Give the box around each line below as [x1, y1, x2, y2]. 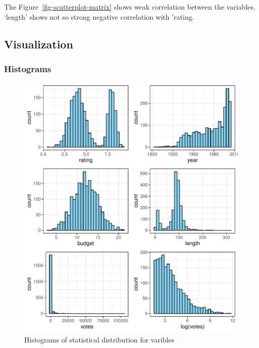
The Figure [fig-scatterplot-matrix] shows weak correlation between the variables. [4, 2, 255, 12]
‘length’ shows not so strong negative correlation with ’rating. [4, 11, 195, 22]
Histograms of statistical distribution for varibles [24, 334, 174, 344]
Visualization [4, 36, 74, 51]
